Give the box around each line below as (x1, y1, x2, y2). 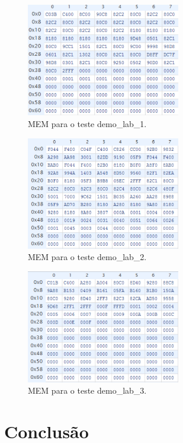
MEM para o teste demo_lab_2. (28, 251, 147, 263)
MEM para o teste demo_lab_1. (28, 118, 147, 130)
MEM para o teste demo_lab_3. (28, 384, 147, 397)
